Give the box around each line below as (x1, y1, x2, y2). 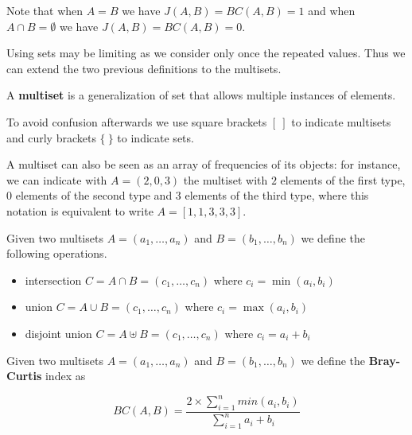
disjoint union (25, 324, 92, 341)
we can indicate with (6, 171, 107, 188)
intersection (25, 271, 82, 288)
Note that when (6, 2, 84, 18)
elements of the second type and (15, 187, 173, 204)
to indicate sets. (117, 129, 194, 146)
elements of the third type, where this (185, 187, 369, 204)
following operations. (6, 245, 107, 262)
